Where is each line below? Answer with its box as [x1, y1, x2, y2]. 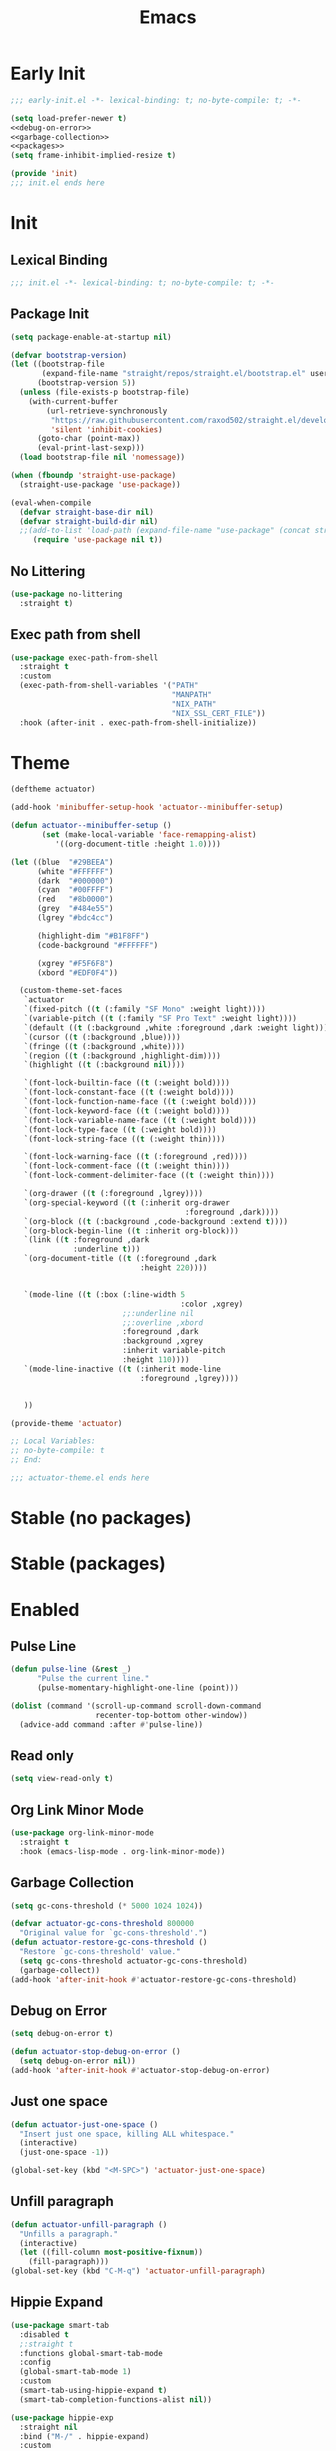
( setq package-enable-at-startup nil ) [10, 332, 172, 342]
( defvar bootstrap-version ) [10, 350, 128, 360]
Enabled [10, 1598, 80, 1621]
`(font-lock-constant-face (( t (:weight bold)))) [23, 1087, 235, 1098]
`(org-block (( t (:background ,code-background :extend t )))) [23, 1216, 288, 1226]
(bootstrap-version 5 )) [36, 378, 137, 388]
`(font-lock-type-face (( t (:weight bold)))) [23, 1124, 217, 1135]
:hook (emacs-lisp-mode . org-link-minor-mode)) [19, 1846, 226, 1856]
